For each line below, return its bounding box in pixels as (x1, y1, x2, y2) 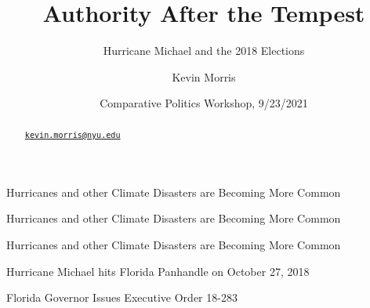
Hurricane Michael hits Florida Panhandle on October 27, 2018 (6, 263, 310, 279)
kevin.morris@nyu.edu (24, 130, 121, 140)
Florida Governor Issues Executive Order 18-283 (6, 289, 238, 306)
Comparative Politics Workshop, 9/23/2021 (100, 95, 308, 111)
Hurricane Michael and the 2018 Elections (103, 42, 305, 59)
